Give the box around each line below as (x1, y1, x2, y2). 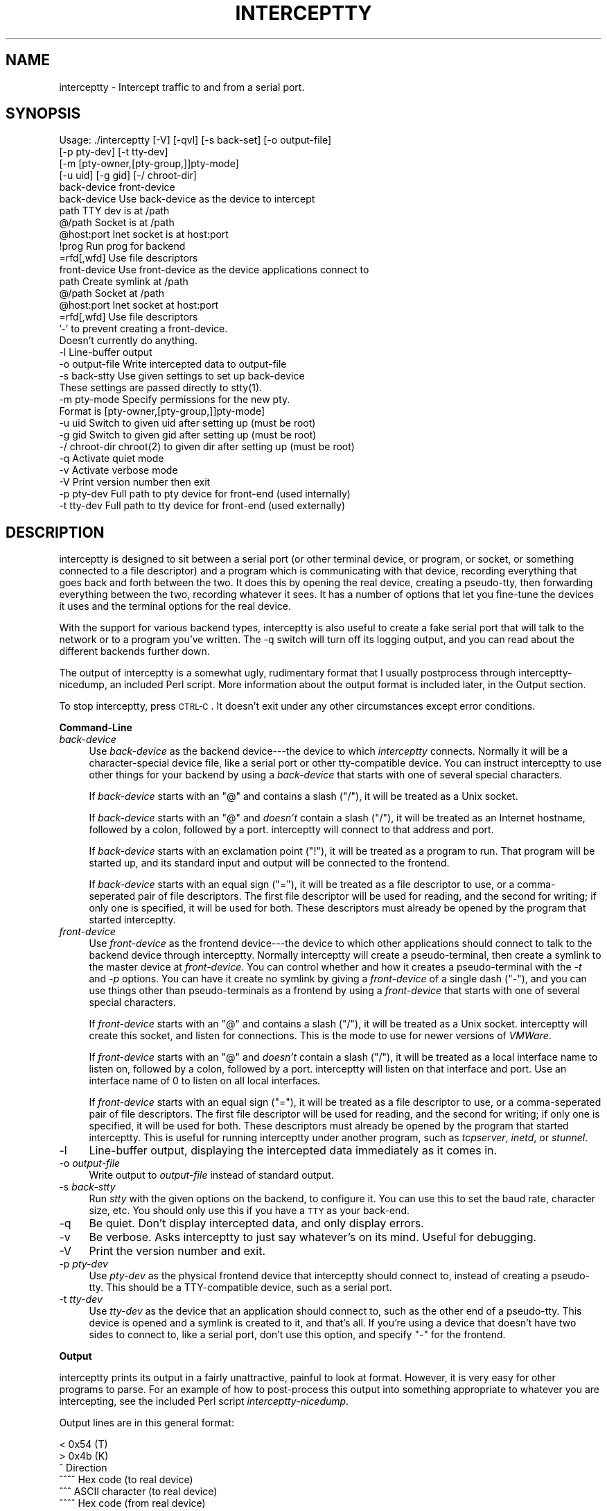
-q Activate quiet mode (59, 452, 164, 465)
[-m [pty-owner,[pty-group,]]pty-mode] (59, 157, 239, 170)
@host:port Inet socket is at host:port (59, 228, 229, 241)
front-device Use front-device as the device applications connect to (59, 264, 369, 276)
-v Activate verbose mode (59, 464, 178, 477)
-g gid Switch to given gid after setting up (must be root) (59, 429, 317, 441)
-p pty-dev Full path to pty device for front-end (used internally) (59, 488, 351, 500)
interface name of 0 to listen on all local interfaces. (89, 1075, 321, 1087)
